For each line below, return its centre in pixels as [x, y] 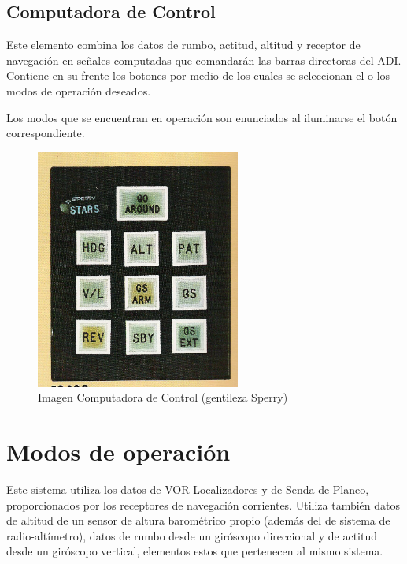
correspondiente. [46, 133]
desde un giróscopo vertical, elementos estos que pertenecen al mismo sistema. [195, 551]
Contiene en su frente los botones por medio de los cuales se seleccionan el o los [198, 75]
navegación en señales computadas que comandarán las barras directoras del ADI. [204, 60]
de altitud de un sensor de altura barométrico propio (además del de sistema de [198, 520]
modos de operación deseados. [79, 90]
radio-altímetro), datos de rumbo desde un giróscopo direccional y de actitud [192, 535]
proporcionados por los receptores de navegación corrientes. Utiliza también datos [203, 504]
